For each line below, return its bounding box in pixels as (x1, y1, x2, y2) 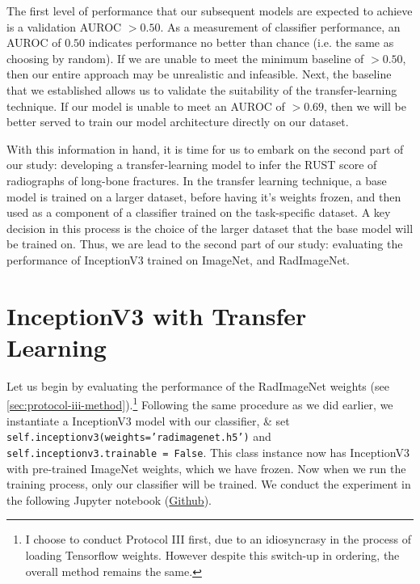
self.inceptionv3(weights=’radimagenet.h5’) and (6, 428, 271, 445)
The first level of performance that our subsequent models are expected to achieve (6, 2, 413, 19)
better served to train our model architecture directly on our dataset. (6, 113, 349, 130)
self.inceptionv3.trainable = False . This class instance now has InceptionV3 (6, 443, 409, 460)
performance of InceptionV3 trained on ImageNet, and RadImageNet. (6, 251, 350, 268)
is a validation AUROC (6, 18, 122, 35)
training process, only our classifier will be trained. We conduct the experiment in (6, 476, 411, 493)
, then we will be (324, 97, 406, 114)
